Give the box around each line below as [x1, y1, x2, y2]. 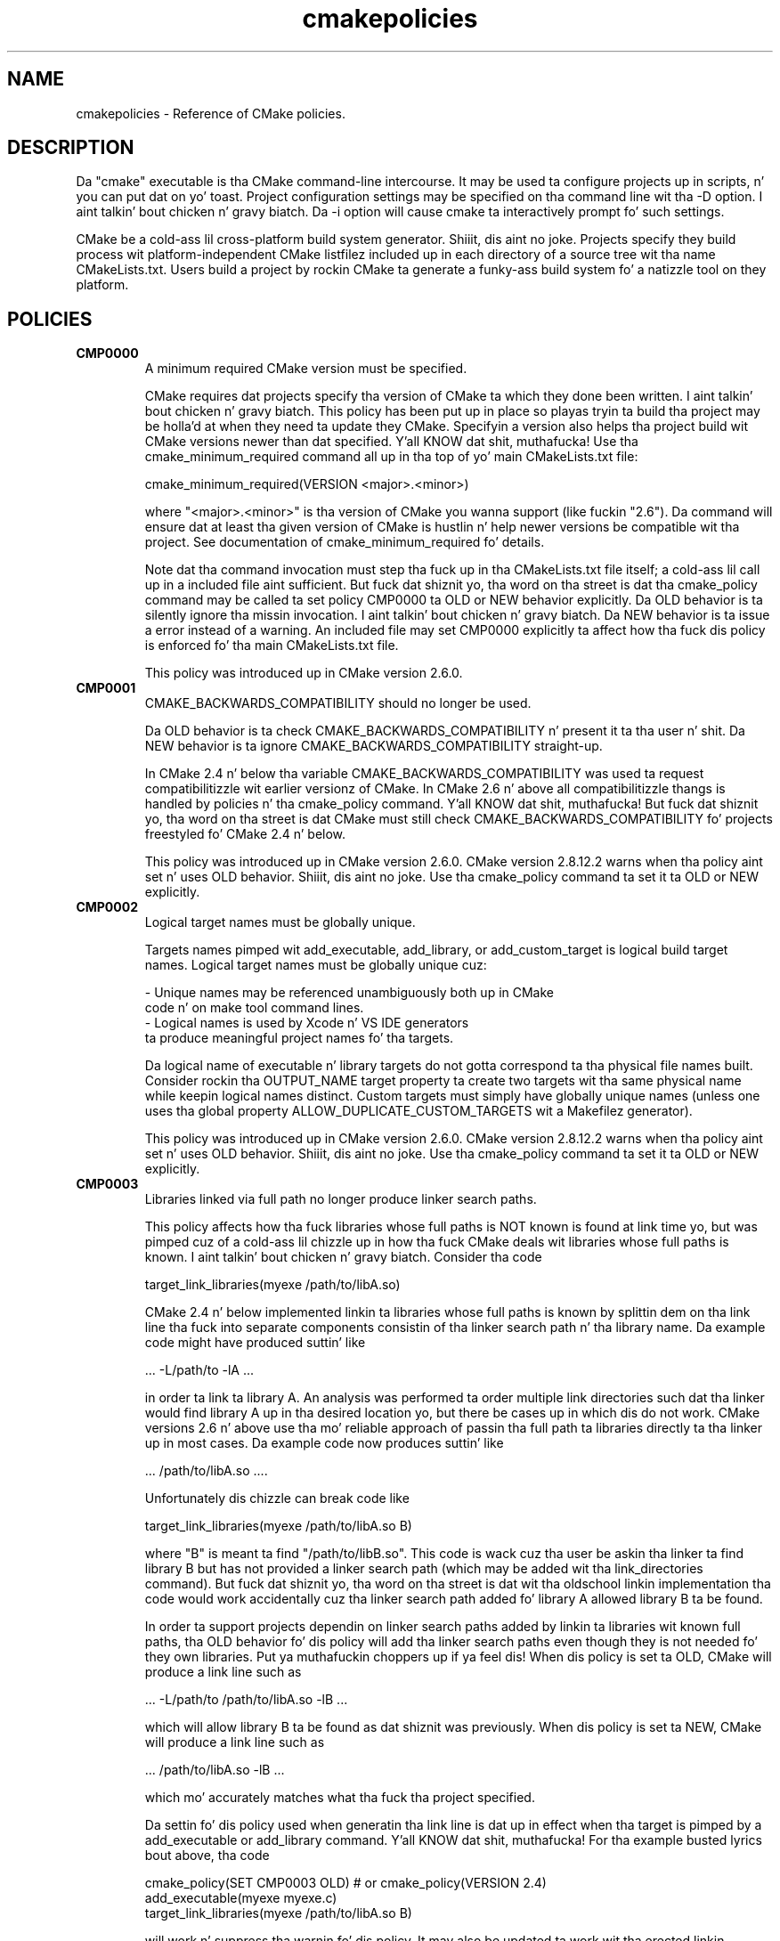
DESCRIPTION [7, 136, 134, 159]
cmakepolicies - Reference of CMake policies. [76, 105, 345, 121]
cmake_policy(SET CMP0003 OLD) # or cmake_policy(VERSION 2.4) [144, 1875, 547, 1891]
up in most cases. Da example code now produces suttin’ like [144, 1435, 504, 1451]
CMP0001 [76, 680, 136, 696]
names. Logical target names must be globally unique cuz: [144, 957, 487, 973]
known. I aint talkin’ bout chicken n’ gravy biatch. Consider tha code [144, 1249, 542, 1265]
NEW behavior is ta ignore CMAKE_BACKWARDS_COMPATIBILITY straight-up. [144, 738, 603, 754]
